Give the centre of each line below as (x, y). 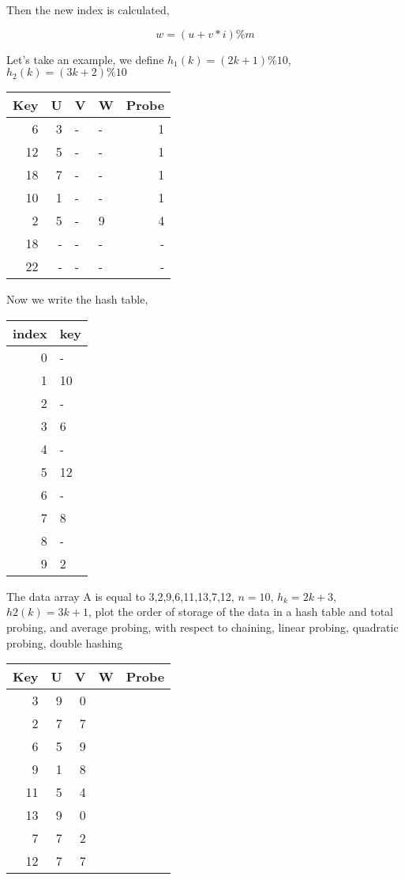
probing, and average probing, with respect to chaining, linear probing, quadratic (202, 627)
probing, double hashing (65, 642)
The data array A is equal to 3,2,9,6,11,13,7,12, (120, 596)
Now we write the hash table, (77, 299)
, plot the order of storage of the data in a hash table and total (240, 612)
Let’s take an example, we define (85, 59)
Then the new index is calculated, (88, 9)
